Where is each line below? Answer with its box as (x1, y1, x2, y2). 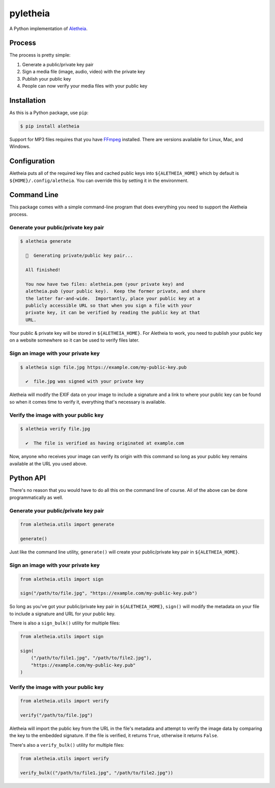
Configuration (9, 157, 55, 166)
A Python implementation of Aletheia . (9, 25, 88, 32)
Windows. (9, 143, 31, 150)
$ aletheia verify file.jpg (20, 426, 90, 432)
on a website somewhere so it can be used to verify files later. (9, 337, 140, 344)
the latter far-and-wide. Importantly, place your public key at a (25, 296, 201, 301)
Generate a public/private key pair (22, 61, 94, 67)
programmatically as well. (9, 494, 64, 501)
